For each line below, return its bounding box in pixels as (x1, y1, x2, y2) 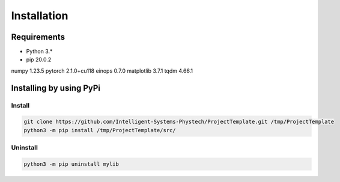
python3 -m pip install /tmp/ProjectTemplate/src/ (23, 127, 177, 133)
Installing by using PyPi (11, 83, 101, 93)
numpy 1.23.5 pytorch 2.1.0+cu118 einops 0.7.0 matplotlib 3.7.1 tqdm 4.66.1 (11, 67, 193, 74)
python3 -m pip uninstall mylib (23, 160, 120, 168)
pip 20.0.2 (26, 56, 52, 63)
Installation (11, 9, 68, 22)
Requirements (11, 32, 65, 42)
